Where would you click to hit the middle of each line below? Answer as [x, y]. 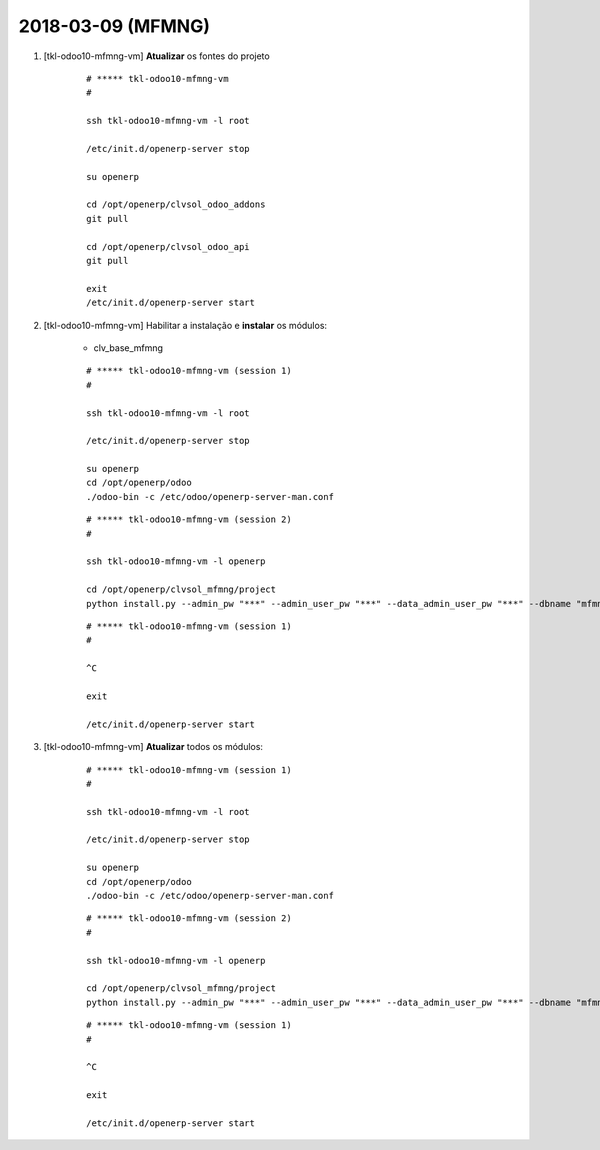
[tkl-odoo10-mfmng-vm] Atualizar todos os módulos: [153, 747]
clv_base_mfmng [128, 347]
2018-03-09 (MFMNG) [114, 26]
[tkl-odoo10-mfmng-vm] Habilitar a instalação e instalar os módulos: [185, 325]
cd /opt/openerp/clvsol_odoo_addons [176, 204]
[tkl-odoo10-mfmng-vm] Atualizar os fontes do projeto [156, 56]
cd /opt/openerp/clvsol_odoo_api [168, 246]
